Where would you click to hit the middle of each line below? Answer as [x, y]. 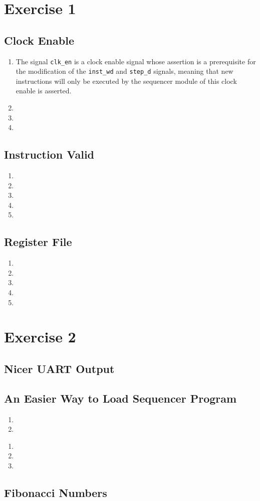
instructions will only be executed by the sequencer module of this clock [126, 81]
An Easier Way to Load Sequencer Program [120, 398]
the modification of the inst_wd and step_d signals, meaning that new [124, 71]
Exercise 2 [40, 337]
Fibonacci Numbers [56, 492]
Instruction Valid [49, 154]
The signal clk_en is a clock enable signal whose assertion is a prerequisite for [136, 61]
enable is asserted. [44, 91]
